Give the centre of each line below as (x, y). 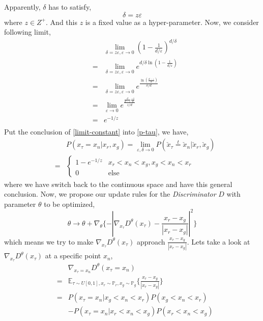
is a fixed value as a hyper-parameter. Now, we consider (172, 22)
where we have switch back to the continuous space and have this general (118, 184)
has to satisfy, (70, 7)
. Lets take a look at (218, 241)
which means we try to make (49, 241)
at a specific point (73, 256)
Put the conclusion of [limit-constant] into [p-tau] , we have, (96, 131)
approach (151, 241)
